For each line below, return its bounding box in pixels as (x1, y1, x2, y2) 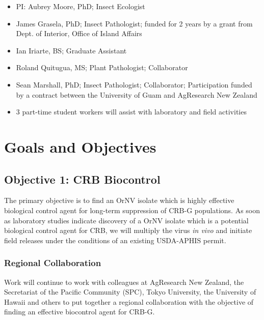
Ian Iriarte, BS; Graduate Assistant (16, 45, 127, 55)
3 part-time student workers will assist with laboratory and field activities (16, 106, 247, 117)
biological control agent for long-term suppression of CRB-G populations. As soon (4, 205, 260, 215)
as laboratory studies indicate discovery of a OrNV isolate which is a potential (4, 215, 249, 225)
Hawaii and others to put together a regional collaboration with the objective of (4, 296, 254, 307)
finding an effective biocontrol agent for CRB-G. (4, 306, 155, 317)
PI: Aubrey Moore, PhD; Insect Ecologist (16, 1, 145, 11)
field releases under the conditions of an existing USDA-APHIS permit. (4, 235, 226, 245)
